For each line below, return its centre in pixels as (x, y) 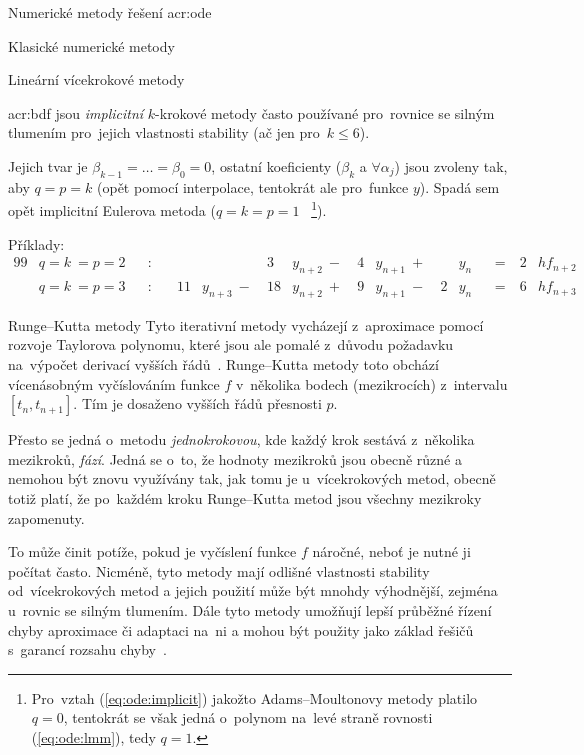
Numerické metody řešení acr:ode (110, 12)
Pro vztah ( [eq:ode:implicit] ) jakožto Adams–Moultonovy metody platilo (254, 697)
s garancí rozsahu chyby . (87, 649)
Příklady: (36, 243)
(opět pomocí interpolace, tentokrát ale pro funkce (253, 186)
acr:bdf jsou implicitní (76, 112)
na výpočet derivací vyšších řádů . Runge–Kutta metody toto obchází (223, 364)
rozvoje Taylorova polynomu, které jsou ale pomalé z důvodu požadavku (231, 344)
